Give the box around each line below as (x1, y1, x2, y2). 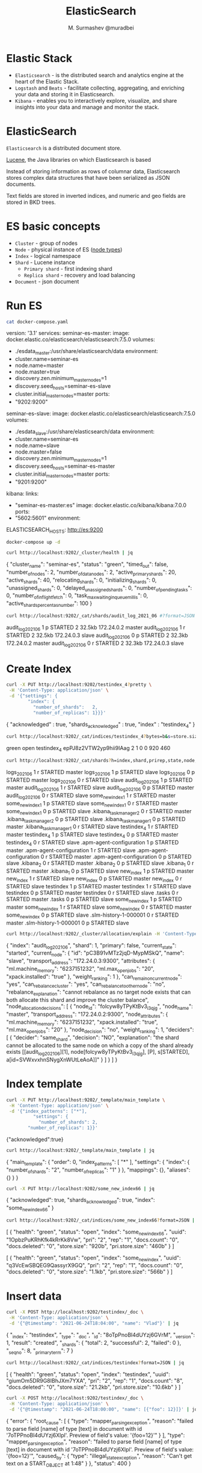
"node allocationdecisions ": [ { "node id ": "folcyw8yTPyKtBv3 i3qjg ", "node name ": (6, 1003, 194, 1011)
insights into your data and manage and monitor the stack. (14, 103, 159, 111)
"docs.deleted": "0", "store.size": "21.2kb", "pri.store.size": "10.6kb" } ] (6, 1383, 181, 1391)
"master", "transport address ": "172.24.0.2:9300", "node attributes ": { (6, 1010, 168, 1019)
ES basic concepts (6, 220, 101, 233)
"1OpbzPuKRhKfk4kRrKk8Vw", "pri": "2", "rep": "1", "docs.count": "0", (6, 1236, 179, 1243)
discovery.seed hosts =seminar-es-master (14, 463, 115, 471)
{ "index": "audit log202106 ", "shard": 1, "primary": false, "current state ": (6, 941, 177, 950)
